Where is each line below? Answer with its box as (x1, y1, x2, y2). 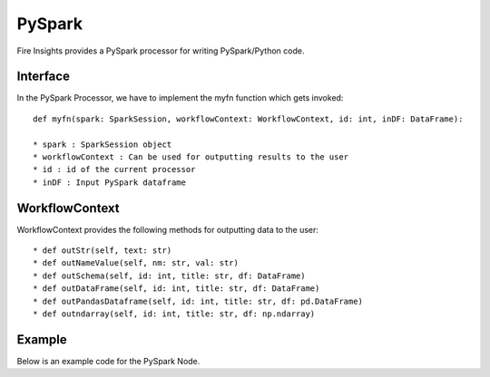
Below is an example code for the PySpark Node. (16, 355, 201, 366)
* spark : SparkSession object (33, 139, 172, 150)
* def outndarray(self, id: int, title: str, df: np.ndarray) (33, 309, 316, 319)
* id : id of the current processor (33, 164, 196, 175)
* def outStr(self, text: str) (33, 246, 172, 256)
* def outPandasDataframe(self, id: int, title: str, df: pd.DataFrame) (33, 295, 363, 306)
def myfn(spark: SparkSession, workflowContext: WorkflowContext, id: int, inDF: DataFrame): (33, 113, 464, 124)
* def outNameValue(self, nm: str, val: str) (33, 258, 240, 268)
